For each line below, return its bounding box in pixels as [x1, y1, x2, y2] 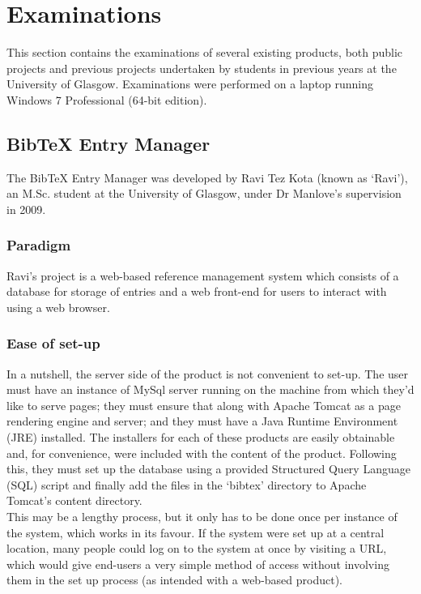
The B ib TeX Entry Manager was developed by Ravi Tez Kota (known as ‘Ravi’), [6, 169, 408, 186]
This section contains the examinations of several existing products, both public [6, 44, 403, 61]
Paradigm [6, 235, 71, 255]
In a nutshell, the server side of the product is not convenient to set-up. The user [6, 365, 409, 382]
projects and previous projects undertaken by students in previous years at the [6, 59, 397, 76]
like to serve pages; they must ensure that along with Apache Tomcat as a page [6, 396, 401, 413]
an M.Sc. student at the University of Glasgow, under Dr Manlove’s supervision [6, 185, 402, 202]
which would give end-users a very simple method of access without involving [6, 555, 389, 572]
